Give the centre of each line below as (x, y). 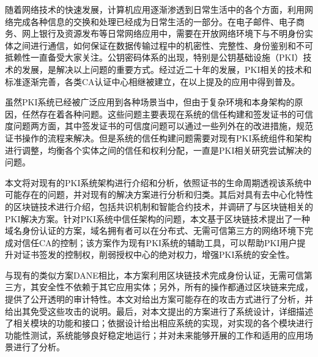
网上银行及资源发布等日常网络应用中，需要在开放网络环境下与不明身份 (163, 33)
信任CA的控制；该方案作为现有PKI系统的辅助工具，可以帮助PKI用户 (159, 242)
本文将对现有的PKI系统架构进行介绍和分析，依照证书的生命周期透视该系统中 (158, 182)
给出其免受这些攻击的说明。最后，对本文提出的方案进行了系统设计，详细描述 (159, 311)
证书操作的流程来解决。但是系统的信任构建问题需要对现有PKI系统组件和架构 (158, 137)
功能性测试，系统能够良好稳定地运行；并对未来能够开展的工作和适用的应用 (155, 335)
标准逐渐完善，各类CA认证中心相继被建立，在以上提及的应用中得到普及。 (153, 81)
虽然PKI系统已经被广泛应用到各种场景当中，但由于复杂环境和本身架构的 (150, 102)
